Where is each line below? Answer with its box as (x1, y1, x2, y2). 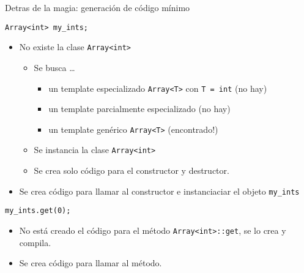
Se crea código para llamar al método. (19, 256, 162, 269)
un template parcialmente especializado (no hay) (48, 102, 231, 115)
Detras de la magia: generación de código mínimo (5, 1, 190, 13)
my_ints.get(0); (5, 206, 71, 215)
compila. (19, 236, 51, 249)
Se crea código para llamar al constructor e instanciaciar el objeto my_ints (19, 184, 300, 197)
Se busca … (34, 61, 75, 73)
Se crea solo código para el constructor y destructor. (34, 164, 229, 177)
